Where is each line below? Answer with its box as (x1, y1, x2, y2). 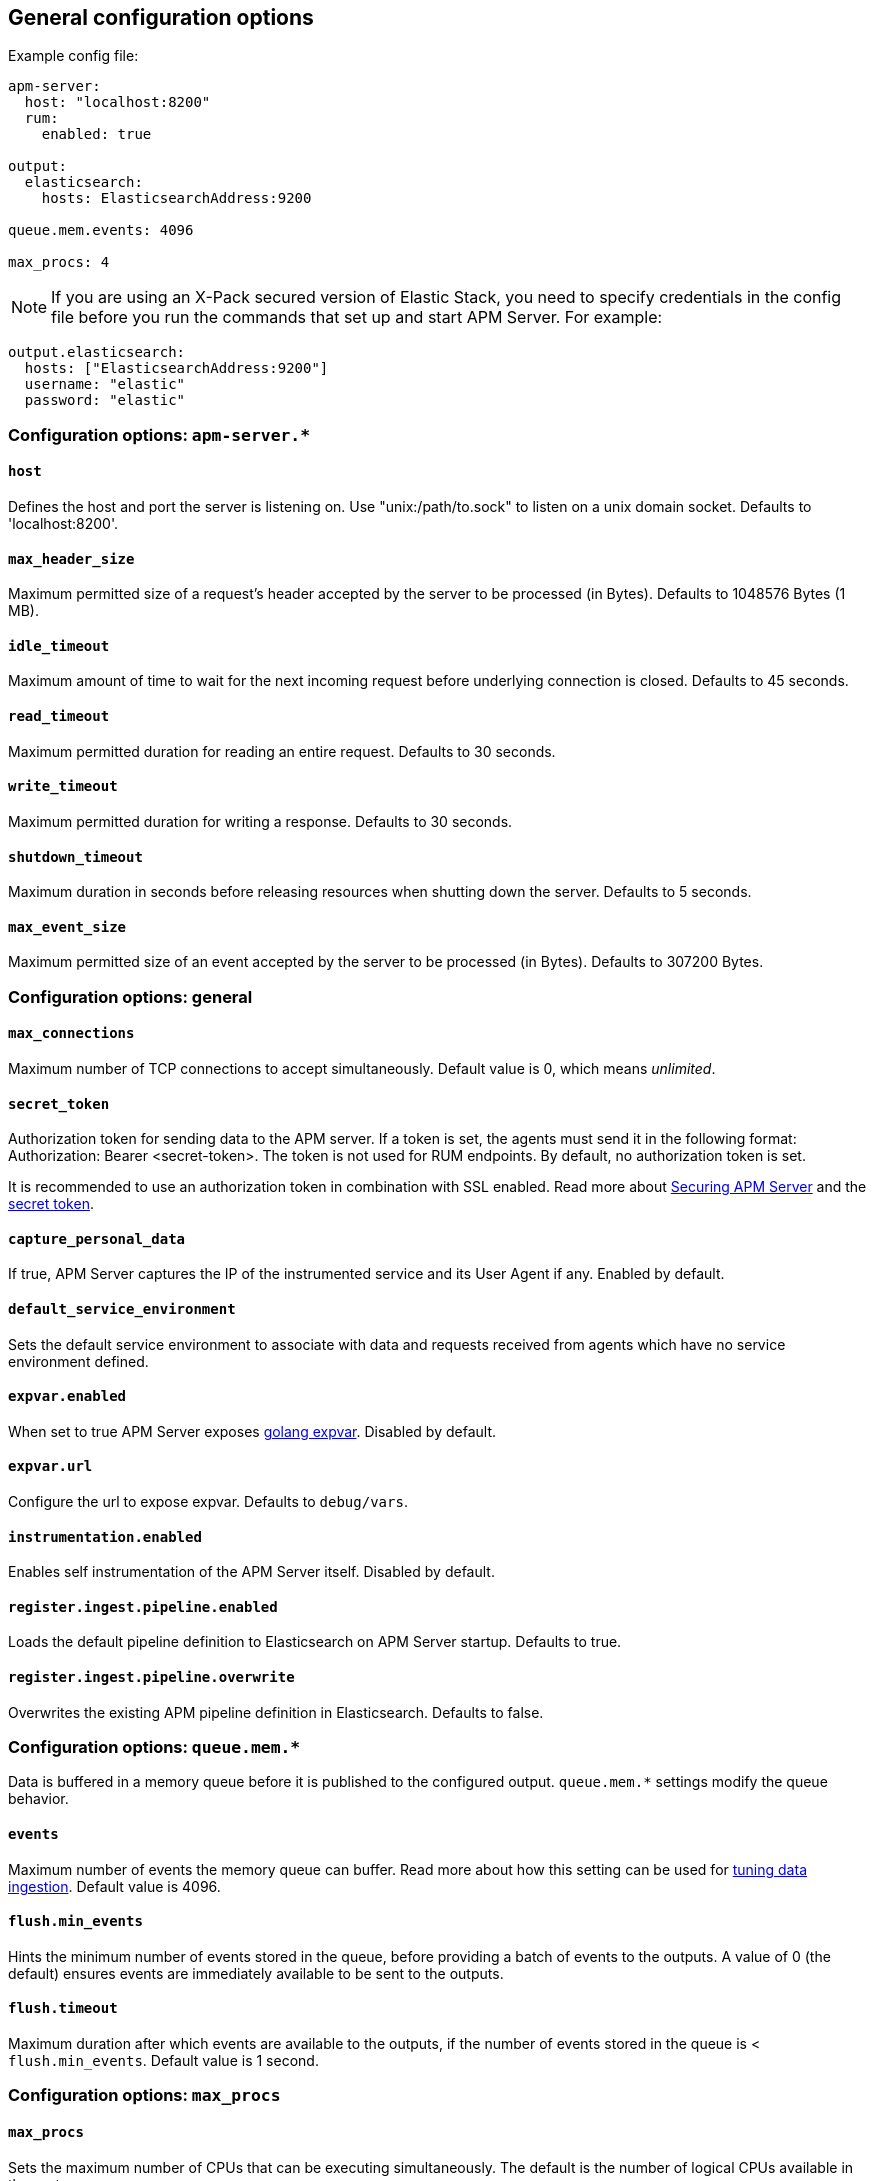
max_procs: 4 (8, 254, 110, 271)
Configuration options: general (8, 986, 253, 1007)
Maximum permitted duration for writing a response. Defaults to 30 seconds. (8, 812, 513, 830)
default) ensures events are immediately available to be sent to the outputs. (8, 1964, 504, 1982)
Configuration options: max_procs (8, 2085, 281, 2106)
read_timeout (8, 708, 110, 725)
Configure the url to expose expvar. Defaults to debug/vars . (8, 1493, 408, 1511)
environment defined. (8, 1352, 149, 1370)
